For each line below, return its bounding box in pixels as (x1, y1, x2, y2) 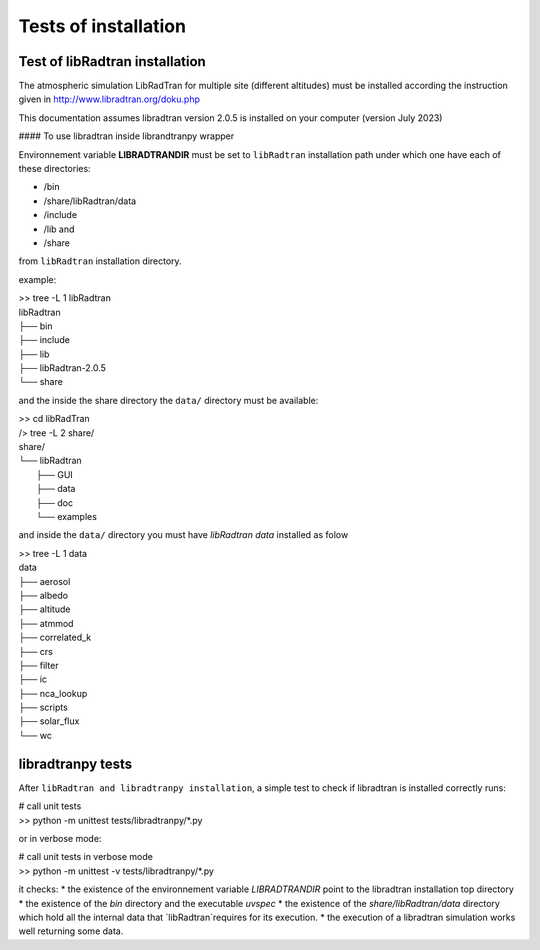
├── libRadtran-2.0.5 (18, 362, 107, 374)
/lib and (43, 223, 75, 235)
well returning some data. (18, 925, 124, 937)
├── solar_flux (18, 715, 80, 727)
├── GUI (36, 468, 74, 480)
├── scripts (18, 701, 69, 714)
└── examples (36, 511, 97, 522)
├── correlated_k (18, 631, 92, 644)
